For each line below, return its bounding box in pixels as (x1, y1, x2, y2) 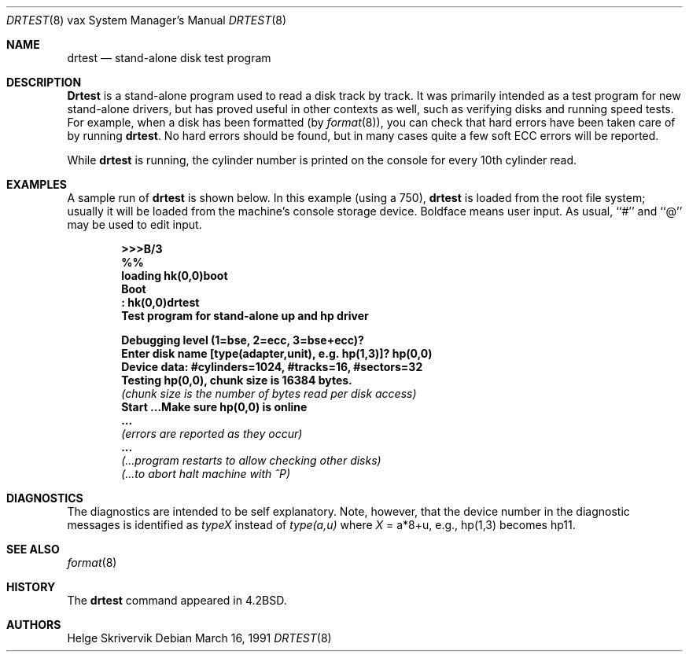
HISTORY (6, 580, 56, 594)
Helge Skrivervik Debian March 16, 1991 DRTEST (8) (67, 631, 332, 645)
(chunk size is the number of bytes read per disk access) (121, 387, 417, 400)
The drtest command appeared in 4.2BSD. (67, 594, 287, 607)
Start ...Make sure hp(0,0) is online (121, 400, 308, 414)
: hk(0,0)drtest (121, 296, 200, 309)
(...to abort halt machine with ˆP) (121, 467, 291, 480)
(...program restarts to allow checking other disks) (121, 454, 381, 467)
